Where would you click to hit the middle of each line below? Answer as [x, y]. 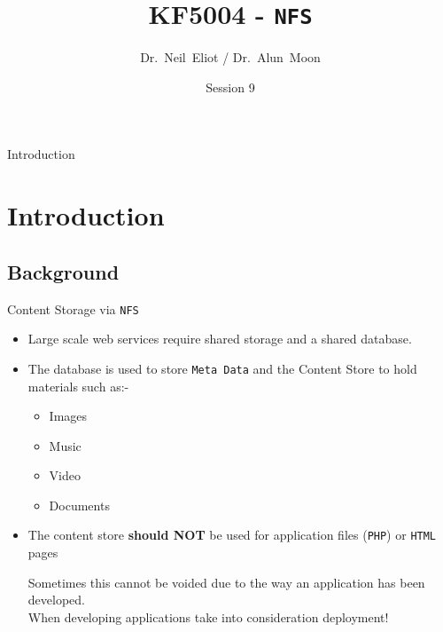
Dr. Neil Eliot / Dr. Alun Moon [230, 57]
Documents [79, 505]
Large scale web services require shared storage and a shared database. [220, 339]
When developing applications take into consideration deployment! [208, 616]
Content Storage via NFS [73, 308]
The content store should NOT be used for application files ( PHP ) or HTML [232, 535]
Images [68, 416]
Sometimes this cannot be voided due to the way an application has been [226, 582]
